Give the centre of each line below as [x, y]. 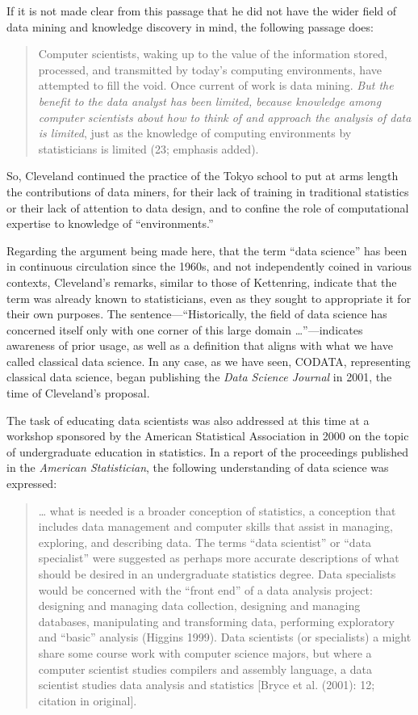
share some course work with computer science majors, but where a [205, 652]
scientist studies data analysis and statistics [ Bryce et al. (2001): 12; [207, 685]
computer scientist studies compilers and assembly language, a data [205, 669]
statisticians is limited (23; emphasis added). [148, 148]
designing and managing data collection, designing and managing [199, 606]
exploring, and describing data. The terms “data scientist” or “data [205, 542]
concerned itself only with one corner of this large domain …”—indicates [185, 329]
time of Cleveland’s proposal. [78, 393]
